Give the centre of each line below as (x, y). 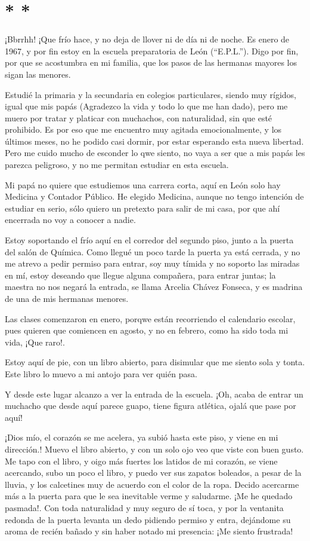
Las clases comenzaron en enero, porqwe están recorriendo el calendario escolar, (150, 318)
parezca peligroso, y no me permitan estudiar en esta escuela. (117, 165)
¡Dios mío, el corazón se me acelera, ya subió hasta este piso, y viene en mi (142, 437)
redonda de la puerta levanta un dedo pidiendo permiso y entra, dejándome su (148, 519)
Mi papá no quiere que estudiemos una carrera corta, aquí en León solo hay (143, 184)
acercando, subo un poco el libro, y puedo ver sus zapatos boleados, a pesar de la (153, 473)
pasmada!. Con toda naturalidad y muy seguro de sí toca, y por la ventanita (144, 507)
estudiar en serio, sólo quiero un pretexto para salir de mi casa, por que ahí (142, 208)
